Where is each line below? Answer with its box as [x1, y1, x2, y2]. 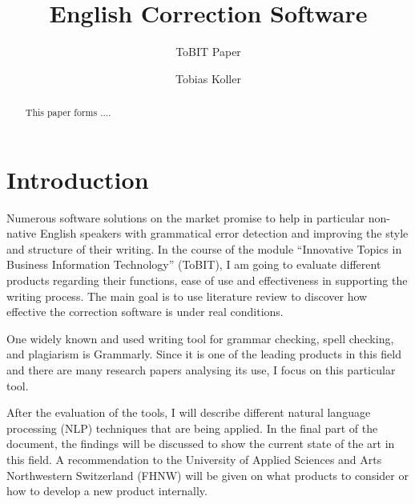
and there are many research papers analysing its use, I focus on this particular [6, 362, 396, 378]
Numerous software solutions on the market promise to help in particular [6, 209, 365, 226]
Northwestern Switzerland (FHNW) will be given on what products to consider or [6, 466, 409, 483]
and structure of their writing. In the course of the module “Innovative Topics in [6, 240, 402, 257]
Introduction [6, 162, 149, 195]
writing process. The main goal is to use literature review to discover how [6, 287, 368, 304]
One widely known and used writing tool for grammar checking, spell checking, [6, 330, 394, 346]
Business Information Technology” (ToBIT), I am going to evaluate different [6, 256, 381, 273]
